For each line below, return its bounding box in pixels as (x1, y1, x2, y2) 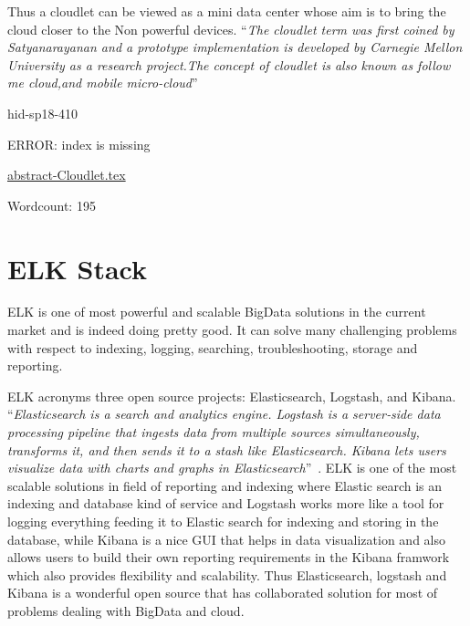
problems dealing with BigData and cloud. (7, 600, 245, 620)
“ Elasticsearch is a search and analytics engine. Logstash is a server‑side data (7, 404, 441, 423)
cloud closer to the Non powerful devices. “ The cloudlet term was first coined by (7, 19, 454, 38)
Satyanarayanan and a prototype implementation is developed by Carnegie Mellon (7, 37, 463, 57)
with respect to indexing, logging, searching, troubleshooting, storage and (7, 338, 418, 357)
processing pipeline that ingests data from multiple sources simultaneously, (7, 423, 420, 442)
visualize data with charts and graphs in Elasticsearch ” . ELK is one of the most (7, 458, 457, 477)
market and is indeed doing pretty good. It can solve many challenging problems (7, 320, 457, 339)
